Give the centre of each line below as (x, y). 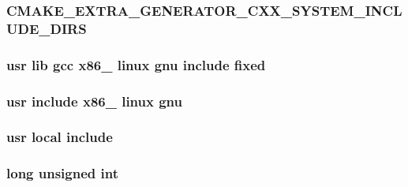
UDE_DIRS (47, 28)
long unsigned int (62, 173)
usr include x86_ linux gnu (94, 101)
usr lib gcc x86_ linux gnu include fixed (136, 64)
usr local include (60, 137)
